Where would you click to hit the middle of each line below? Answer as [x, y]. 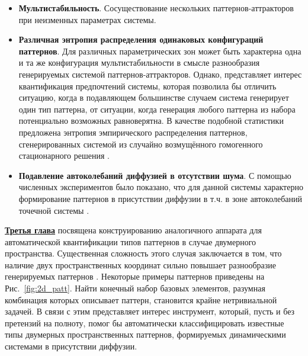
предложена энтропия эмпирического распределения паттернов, [133, 132]
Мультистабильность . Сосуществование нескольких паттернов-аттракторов [156, 8]
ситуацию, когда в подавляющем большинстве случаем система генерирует [154, 97]
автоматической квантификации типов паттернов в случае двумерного [131, 241]
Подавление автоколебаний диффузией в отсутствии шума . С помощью [155, 175]
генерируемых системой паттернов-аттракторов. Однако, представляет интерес [160, 74]
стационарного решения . [64, 155]
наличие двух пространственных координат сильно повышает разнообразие [140, 264]
